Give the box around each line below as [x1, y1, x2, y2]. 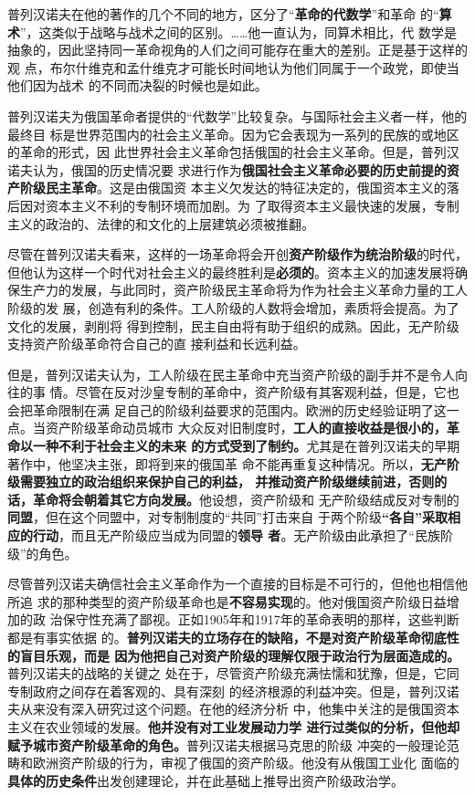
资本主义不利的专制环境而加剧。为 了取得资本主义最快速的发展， [45, 195, 434, 215]
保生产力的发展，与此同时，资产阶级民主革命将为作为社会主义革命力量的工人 [7, 280, 468, 299]
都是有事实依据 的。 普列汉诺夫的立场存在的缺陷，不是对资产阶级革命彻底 [7, 628, 447, 646]
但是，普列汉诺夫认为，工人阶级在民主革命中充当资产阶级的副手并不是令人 [7, 364, 455, 383]
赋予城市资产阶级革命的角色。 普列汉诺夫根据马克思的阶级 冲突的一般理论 [7, 735, 447, 754]
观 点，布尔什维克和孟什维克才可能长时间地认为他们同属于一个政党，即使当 [7, 58, 459, 77]
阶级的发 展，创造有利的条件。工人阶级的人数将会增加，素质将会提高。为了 [7, 298, 459, 317]
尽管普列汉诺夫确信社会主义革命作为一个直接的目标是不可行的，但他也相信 [7, 574, 455, 593]
